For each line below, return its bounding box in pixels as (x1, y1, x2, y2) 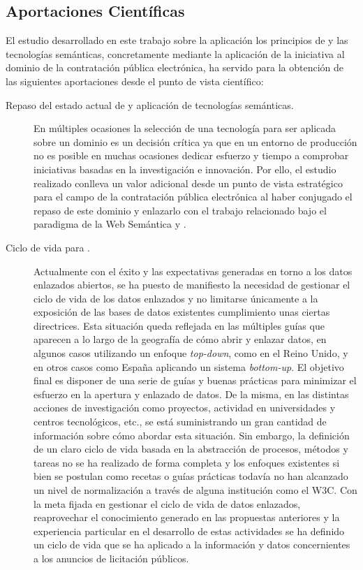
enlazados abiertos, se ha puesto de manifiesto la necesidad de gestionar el (34, 277, 350, 292)
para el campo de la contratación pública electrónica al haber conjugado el (34, 189, 353, 204)
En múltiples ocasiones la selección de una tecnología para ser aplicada (34, 121, 336, 136)
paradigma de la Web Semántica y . (34, 217, 186, 231)
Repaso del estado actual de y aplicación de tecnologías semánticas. (6, 97, 294, 112)
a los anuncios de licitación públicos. (34, 550, 189, 565)
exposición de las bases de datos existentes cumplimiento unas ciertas (34, 305, 330, 319)
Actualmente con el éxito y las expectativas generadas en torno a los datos (34, 263, 353, 278)
